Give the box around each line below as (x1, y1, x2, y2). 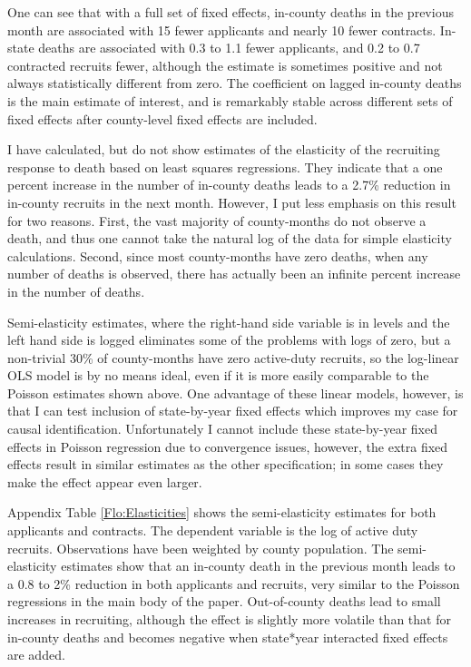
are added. (7, 645, 65, 664)
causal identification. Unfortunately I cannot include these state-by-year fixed (7, 419, 437, 438)
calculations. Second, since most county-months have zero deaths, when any (7, 246, 428, 265)
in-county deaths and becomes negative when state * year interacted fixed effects (7, 627, 448, 646)
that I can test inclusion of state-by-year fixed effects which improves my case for (7, 401, 458, 420)
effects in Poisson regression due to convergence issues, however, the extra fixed (7, 436, 448, 456)
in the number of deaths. (7, 281, 145, 300)
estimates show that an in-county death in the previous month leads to (61, 556, 456, 575)
